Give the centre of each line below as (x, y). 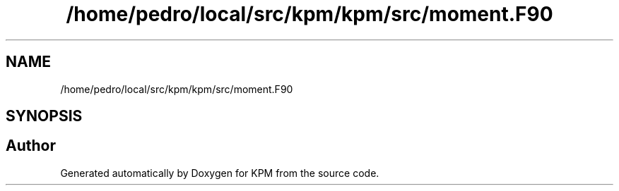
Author (31, 146)
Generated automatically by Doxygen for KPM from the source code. (220, 173)
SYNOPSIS (44, 116)
